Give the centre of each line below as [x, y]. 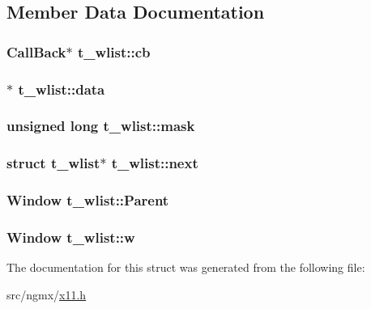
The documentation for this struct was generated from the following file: [186, 267]
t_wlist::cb [114, 51]
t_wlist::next [155, 163]
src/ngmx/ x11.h [47, 294]
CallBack [36, 51]
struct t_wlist [53, 163]
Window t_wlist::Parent [88, 200]
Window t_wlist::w [71, 237]
